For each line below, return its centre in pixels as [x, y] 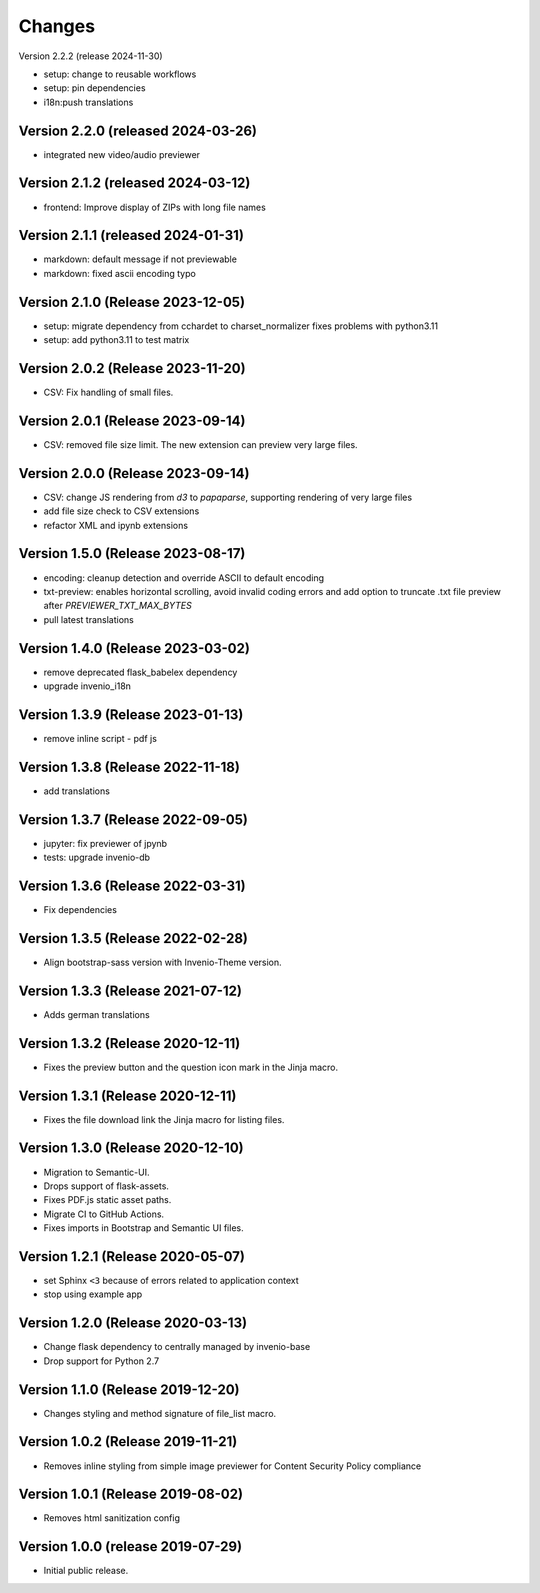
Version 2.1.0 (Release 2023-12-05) [131, 301]
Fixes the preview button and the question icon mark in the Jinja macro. [191, 1067]
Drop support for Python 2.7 [101, 1361]
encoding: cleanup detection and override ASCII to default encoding [184, 577]
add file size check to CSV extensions [121, 511]
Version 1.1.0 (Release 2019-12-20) [129, 1389]
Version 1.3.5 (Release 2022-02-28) [133, 938]
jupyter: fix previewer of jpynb [105, 843]
